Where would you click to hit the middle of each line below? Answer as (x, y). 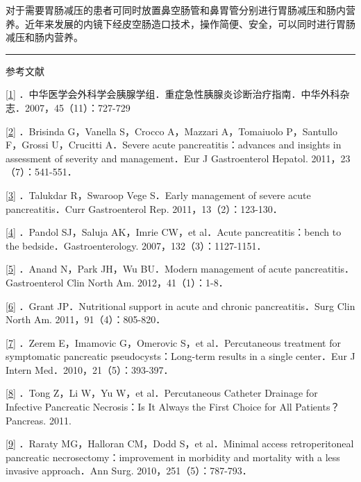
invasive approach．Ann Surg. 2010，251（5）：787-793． (129, 471)
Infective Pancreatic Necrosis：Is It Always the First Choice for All (149, 407)
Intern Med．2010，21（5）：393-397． (90, 369)
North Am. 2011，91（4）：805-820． (86, 319)
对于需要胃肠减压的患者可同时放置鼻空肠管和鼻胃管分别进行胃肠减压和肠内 (176, 10)
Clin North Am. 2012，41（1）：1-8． (148, 282)
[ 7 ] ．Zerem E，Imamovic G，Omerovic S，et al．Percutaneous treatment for (173, 342)
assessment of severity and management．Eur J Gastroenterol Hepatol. (157, 158)
